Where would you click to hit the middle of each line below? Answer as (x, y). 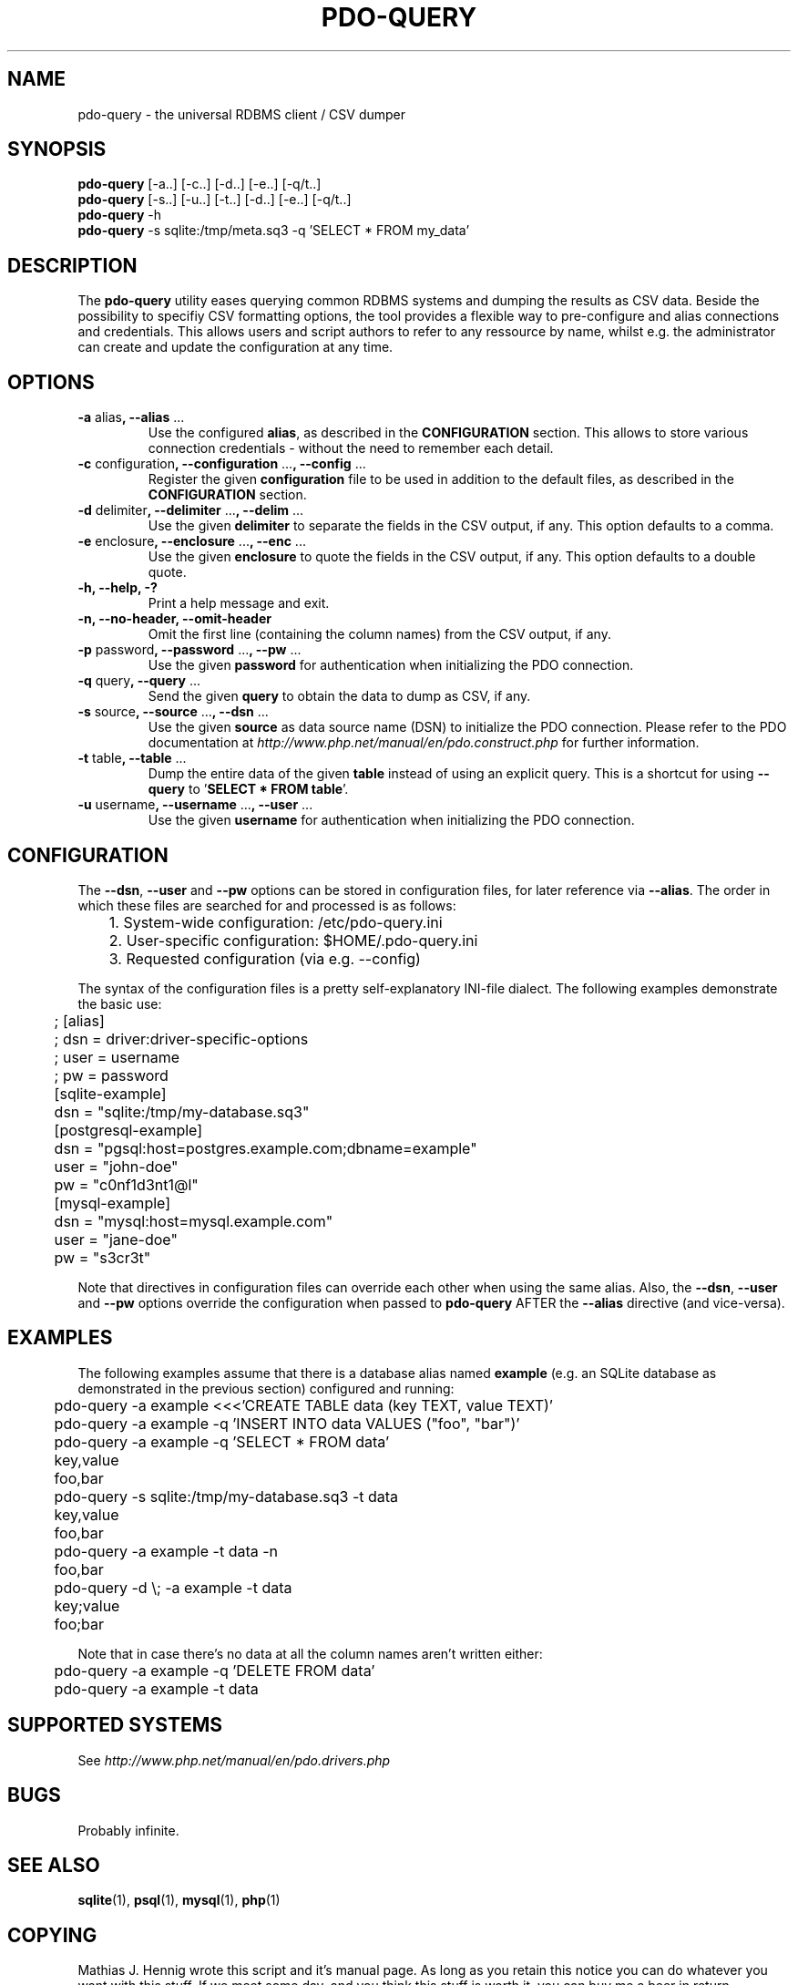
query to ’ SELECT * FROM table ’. (248, 789)
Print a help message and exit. (239, 603)
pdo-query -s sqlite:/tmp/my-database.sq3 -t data (226, 1496)
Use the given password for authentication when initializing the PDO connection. (391, 665)
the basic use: (120, 1003)
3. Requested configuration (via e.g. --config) (265, 958)
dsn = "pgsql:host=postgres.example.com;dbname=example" (266, 1148)
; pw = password (111, 1075)
